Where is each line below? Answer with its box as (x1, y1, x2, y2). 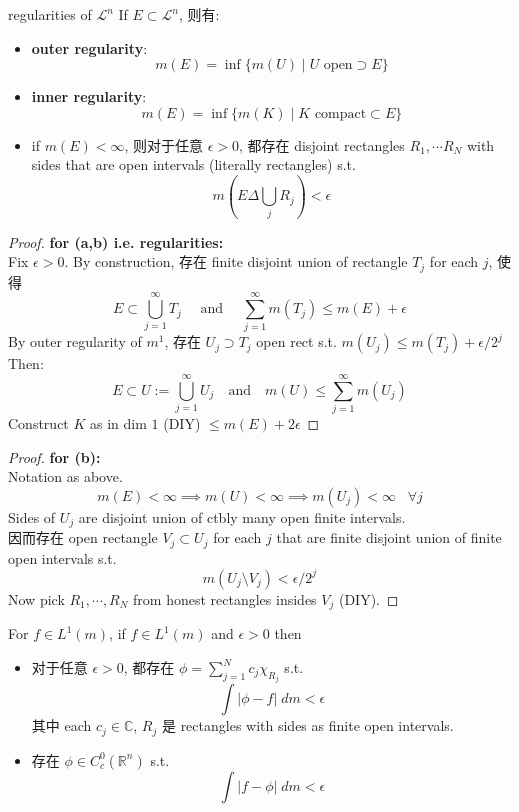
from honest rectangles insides (133, 588, 317, 609)
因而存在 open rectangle (8, 527, 158, 548)
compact (314, 106, 367, 121)
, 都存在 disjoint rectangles (238, 134, 405, 155)
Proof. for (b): (8, 446, 101, 467)
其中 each (31, 715, 92, 736)
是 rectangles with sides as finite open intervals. (161, 715, 454, 736)
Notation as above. (8, 466, 123, 487)
